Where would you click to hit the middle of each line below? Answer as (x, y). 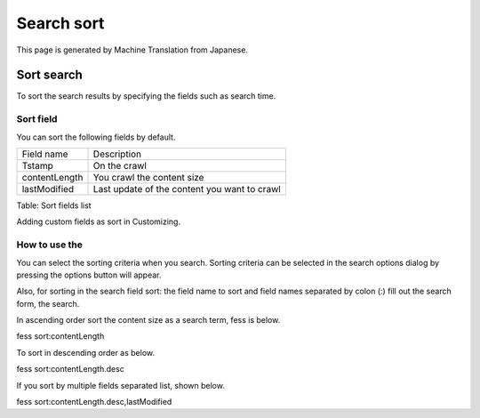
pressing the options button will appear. (89, 275)
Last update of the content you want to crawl (187, 189)
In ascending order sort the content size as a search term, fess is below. (148, 320)
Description (117, 154)
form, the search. (48, 303)
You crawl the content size (148, 177)
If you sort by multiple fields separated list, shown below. (121, 385)
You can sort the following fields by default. (96, 137)
